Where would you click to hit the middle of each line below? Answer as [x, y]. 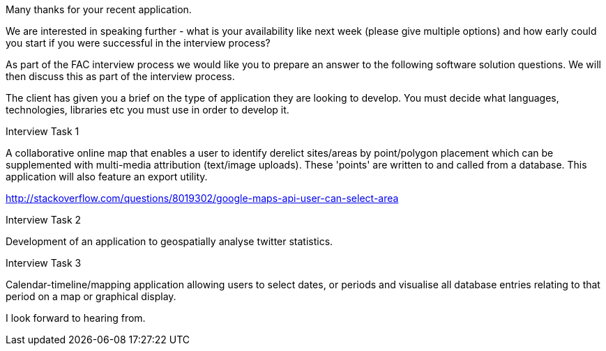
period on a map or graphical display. [91, 296]
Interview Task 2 [44, 220]
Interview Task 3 [44, 263]
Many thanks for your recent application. [99, 9]
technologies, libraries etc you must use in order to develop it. [147, 110]
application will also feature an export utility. [107, 177]
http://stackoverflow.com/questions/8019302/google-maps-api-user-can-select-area [202, 198]
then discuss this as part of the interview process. [120, 76]
